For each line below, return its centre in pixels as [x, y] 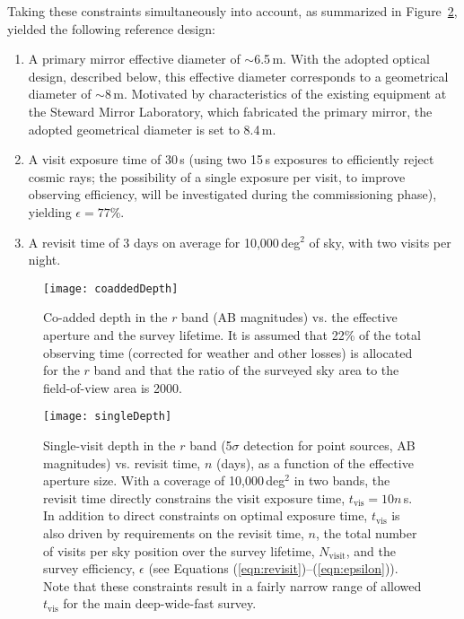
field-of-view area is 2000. [113, 387]
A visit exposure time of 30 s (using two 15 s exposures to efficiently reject [231, 159]
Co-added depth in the [105, 317]
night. [44, 260]
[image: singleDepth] [108, 417]
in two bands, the [342, 480]
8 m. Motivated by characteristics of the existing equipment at [276, 94]
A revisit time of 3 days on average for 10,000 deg [164, 242]
